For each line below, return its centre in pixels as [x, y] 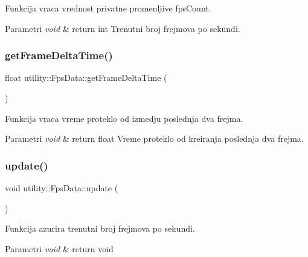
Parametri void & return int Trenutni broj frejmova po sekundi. [123, 28]
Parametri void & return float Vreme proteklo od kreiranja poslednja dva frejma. [154, 138]
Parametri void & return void [59, 248]
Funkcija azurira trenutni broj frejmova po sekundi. [100, 228]
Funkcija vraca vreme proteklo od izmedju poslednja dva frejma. [124, 118]
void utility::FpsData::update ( [62, 188]
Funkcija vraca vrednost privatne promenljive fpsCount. [108, 8]
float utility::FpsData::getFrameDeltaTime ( [86, 78]
